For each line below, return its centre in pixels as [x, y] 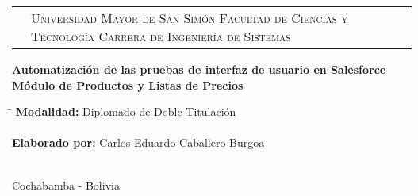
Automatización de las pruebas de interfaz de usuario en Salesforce [199, 69]
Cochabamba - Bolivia [66, 184]
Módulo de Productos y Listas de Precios [128, 85]
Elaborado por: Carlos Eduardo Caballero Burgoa [138, 142]
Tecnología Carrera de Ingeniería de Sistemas [161, 36]
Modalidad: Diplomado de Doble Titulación [126, 111]
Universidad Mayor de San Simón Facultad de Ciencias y [190, 18]
